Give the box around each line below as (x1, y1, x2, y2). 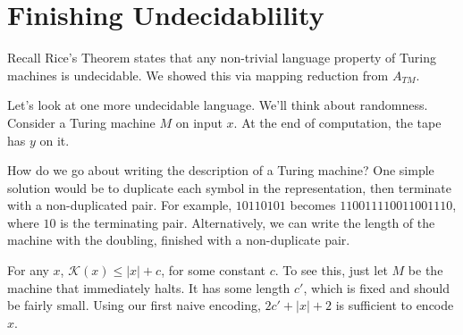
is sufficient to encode (335, 296, 454, 314)
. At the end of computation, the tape (233, 113, 442, 131)
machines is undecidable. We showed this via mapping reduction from (7, 65, 389, 84)
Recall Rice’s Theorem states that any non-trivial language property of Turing (7, 48, 436, 67)
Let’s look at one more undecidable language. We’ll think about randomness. (7, 96, 428, 114)
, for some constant (161, 261, 265, 280)
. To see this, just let (274, 261, 388, 280)
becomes (290, 196, 336, 214)
